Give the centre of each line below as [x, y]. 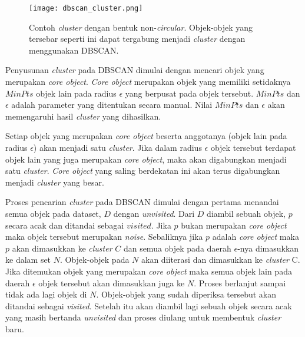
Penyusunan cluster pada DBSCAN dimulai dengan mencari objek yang [135, 70]
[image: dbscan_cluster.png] [86, 8]
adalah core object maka [256, 237]
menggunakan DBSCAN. [74, 50]
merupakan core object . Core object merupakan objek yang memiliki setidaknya [148, 82]
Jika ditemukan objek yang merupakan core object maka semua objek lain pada [149, 271]
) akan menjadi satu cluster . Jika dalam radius [117, 147]
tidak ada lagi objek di [46, 294]
